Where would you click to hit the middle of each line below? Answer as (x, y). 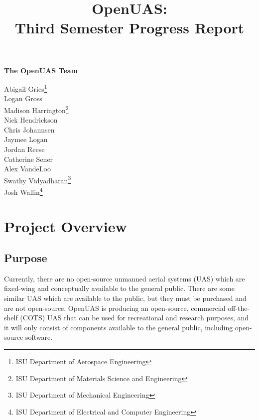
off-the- (239, 308)
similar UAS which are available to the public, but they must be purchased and (125, 298)
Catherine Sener (29, 159)
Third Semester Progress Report (129, 28)
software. (39, 337)
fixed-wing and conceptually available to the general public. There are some (119, 288)
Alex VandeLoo (27, 169)
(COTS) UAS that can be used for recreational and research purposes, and (134, 318)
